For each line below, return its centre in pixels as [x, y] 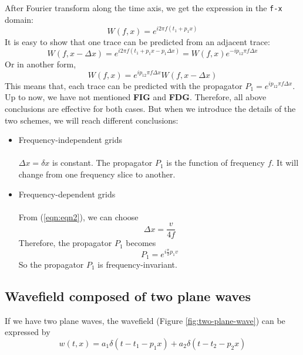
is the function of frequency [216, 163]
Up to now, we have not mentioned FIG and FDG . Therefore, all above [136, 97]
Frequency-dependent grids [67, 194]
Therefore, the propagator [65, 243]
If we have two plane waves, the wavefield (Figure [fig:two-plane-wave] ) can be [145, 320]
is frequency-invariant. [137, 264]
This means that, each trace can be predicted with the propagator [124, 85]
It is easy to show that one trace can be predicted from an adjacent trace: [137, 41]
